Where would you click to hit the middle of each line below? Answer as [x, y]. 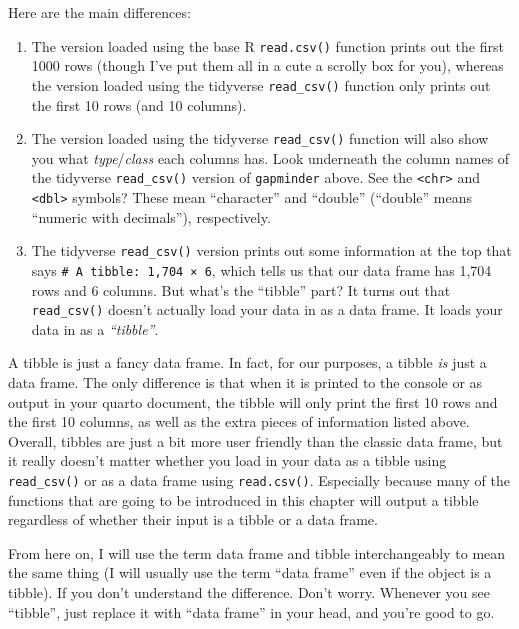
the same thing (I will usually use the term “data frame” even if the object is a [250, 572]
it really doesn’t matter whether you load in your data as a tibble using [227, 460]
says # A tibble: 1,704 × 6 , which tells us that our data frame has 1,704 [261, 269]
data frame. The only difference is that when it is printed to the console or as [245, 382]
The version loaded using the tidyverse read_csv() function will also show [260, 138]
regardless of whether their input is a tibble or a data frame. [193, 519]
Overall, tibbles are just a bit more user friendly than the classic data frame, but [255, 440]
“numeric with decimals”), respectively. [151, 216]
